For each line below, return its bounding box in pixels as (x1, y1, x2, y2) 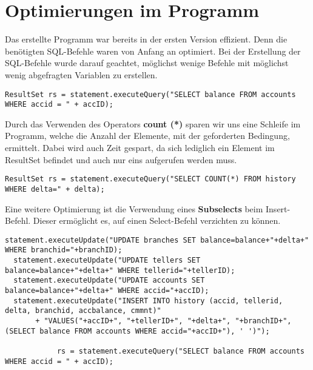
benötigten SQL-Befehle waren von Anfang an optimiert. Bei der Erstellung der (5, 44, 301, 57)
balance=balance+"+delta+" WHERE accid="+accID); (5, 286, 209, 295)
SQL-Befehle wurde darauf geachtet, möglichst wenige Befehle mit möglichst (5, 56, 289, 69)
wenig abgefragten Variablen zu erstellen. (5, 68, 158, 81)
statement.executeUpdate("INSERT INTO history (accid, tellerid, (13, 296, 283, 305)
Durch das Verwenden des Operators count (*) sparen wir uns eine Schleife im (5, 117, 301, 130)
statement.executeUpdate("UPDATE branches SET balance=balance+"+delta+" (5, 235, 309, 244)
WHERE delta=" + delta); (5, 184, 105, 193)
